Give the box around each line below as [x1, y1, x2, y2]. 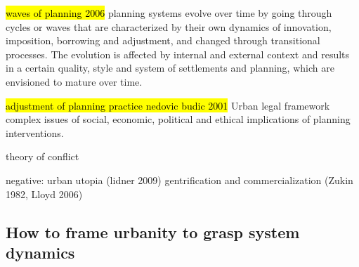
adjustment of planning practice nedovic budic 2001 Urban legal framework [6, 98, 330, 112]
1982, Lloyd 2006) [6, 186, 83, 201]
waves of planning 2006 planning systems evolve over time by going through [6, 6, 332, 20]
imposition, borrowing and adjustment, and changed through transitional [6, 33, 320, 48]
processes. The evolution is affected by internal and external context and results [6, 46, 350, 61]
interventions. [6, 125, 64, 140]
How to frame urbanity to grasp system [6, 221, 300, 242]
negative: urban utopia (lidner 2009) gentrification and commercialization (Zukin [6, 172, 353, 187]
